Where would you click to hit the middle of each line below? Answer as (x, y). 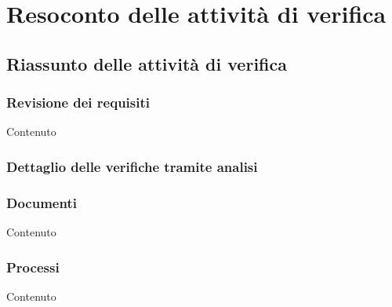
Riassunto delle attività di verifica (147, 63)
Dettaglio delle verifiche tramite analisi (132, 166)
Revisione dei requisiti (78, 102)
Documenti (42, 202)
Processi (33, 267)
